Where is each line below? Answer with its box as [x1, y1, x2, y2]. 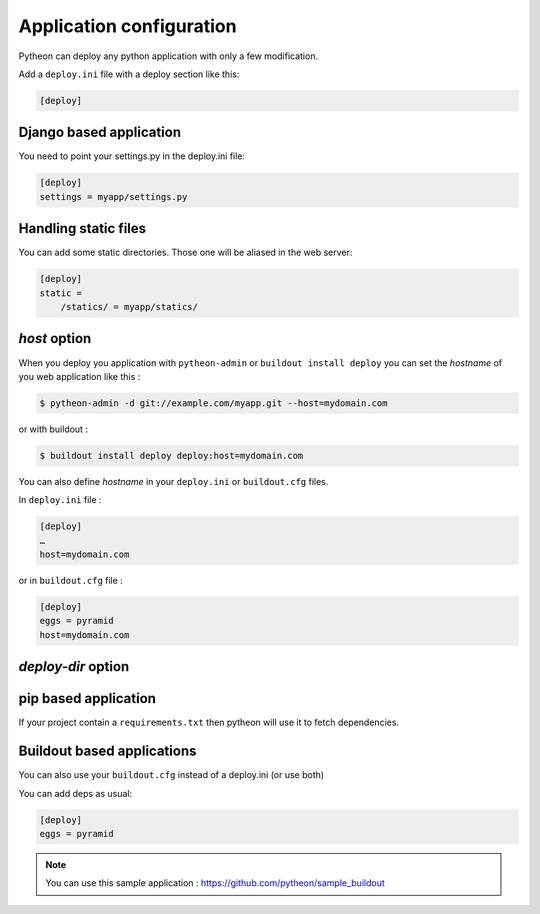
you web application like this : [18, 370, 141, 382]
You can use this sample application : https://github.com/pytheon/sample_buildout [45, 877, 385, 889]
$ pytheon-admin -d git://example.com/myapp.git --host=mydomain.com [39, 397, 388, 409]
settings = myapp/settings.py [39, 191, 188, 202]
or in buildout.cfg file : [18, 575, 124, 587]
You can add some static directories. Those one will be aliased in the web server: [18, 246, 353, 259]
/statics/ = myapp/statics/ [60, 301, 199, 313]
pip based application [18, 690, 157, 707]
